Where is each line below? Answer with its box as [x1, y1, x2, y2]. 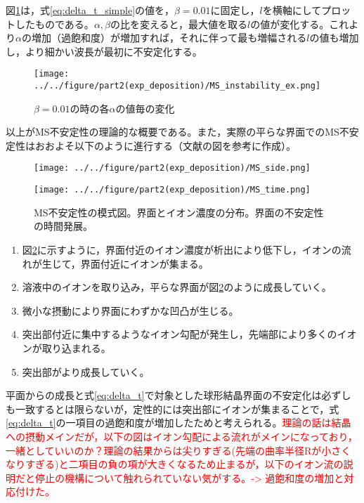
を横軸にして [262, 3, 322, 17]
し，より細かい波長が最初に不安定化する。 [6, 44, 202, 58]
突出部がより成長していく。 [22, 364, 150, 379]
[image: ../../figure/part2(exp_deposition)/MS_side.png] [34, 163, 311, 174]
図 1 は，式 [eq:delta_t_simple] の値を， [6, 3, 175, 17]
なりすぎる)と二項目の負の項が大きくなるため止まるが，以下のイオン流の [6, 457, 344, 471]
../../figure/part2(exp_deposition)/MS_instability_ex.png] [34, 81, 321, 91]
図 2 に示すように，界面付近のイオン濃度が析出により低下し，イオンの [22, 242, 342, 256]
